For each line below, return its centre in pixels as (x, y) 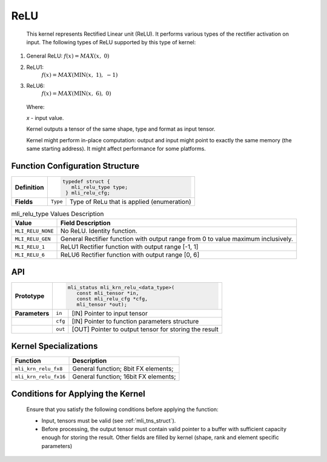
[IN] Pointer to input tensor (110, 313)
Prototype (30, 295)
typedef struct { (86, 182)
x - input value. (45, 118)
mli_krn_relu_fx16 (40, 376)
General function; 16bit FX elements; (124, 377)
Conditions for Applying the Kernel (78, 394)
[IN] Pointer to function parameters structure (135, 321)
